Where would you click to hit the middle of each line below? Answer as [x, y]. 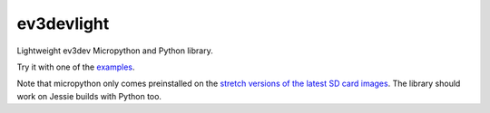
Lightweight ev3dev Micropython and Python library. [115, 51]
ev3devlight [63, 24]
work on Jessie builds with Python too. [89, 96]
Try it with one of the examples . [76, 67]
